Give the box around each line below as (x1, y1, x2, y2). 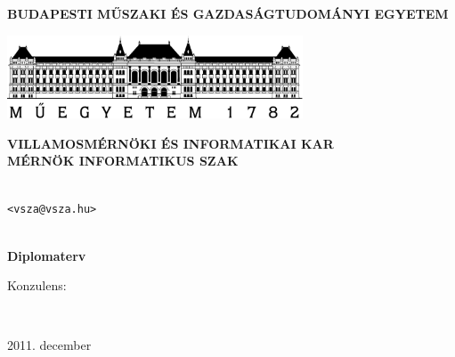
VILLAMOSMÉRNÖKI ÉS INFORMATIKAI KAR (7, 134, 334, 152)
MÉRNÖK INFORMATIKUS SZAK (7, 151, 239, 170)
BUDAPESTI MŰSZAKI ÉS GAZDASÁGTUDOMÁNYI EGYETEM (7, 4, 449, 22)
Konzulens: (7, 276, 67, 295)
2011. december (7, 336, 92, 354)
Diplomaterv (7, 246, 86, 264)
